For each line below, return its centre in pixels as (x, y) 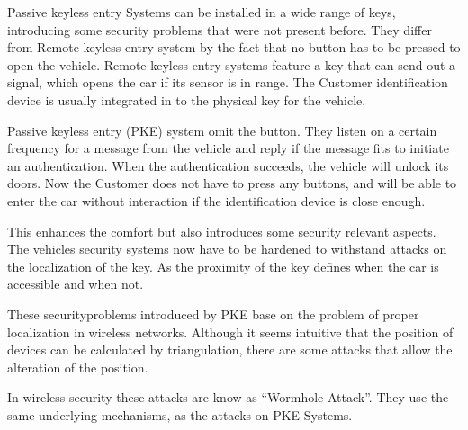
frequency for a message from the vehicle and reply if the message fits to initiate (228, 148)
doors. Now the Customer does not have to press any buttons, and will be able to (232, 183)
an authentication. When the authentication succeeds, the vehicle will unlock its (228, 165)
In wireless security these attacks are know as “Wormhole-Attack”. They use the (228, 397)
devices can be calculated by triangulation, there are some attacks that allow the (230, 349)
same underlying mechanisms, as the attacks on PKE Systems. (180, 414)
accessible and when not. (76, 284)
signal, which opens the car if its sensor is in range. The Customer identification (228, 82)
